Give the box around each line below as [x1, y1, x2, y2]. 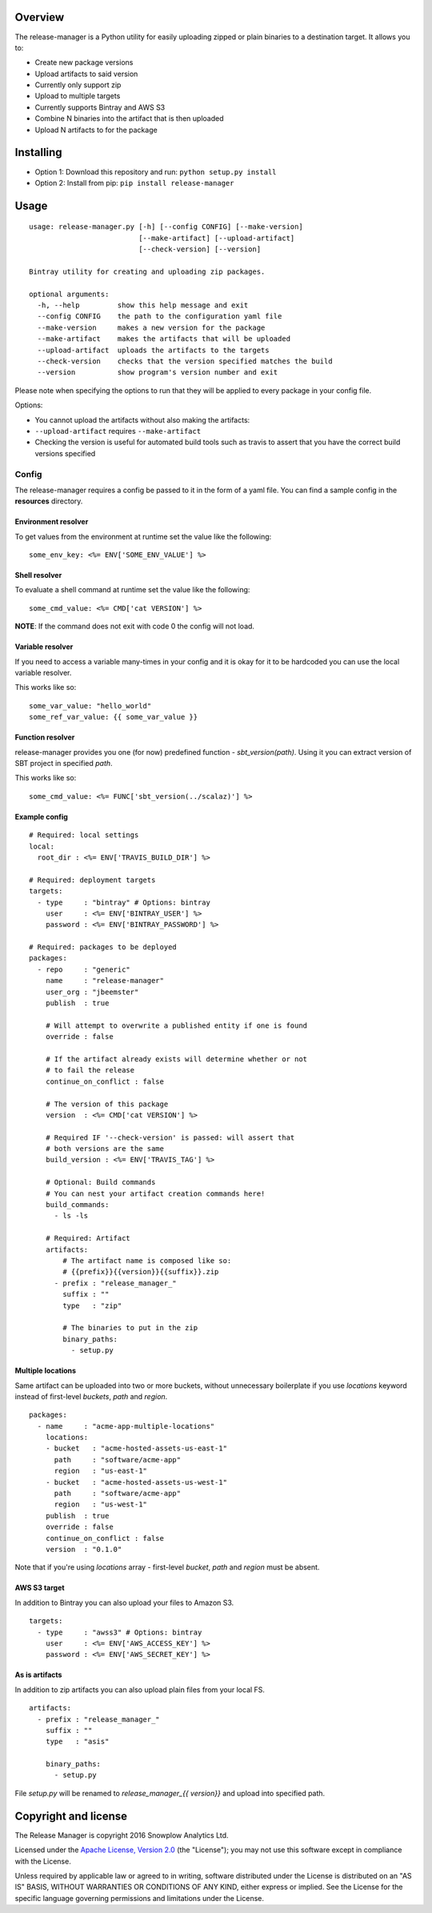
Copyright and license [14, 1809, 128, 1823]
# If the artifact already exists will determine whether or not [45, 1054, 308, 1064]
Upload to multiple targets [34, 91, 121, 101]
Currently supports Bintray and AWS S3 [34, 102, 166, 112]
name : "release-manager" [45, 977, 164, 985]
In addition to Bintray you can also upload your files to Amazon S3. [14, 1598, 234, 1607]
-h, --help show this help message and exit [37, 301, 249, 310]
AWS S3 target [14, 1583, 65, 1593]
